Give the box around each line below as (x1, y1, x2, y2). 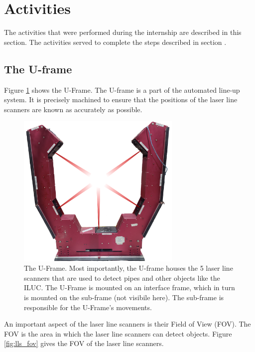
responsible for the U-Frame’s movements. (24, 302, 152, 312)
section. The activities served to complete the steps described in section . (4, 36, 227, 47)
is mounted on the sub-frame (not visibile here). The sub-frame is (24, 292, 224, 302)
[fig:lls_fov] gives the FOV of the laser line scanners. (4, 338, 164, 349)
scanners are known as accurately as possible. (4, 104, 142, 114)
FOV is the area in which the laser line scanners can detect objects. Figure (4, 328, 232, 339)
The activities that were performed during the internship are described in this (4, 27, 242, 37)
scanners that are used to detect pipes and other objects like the (24, 272, 220, 283)
